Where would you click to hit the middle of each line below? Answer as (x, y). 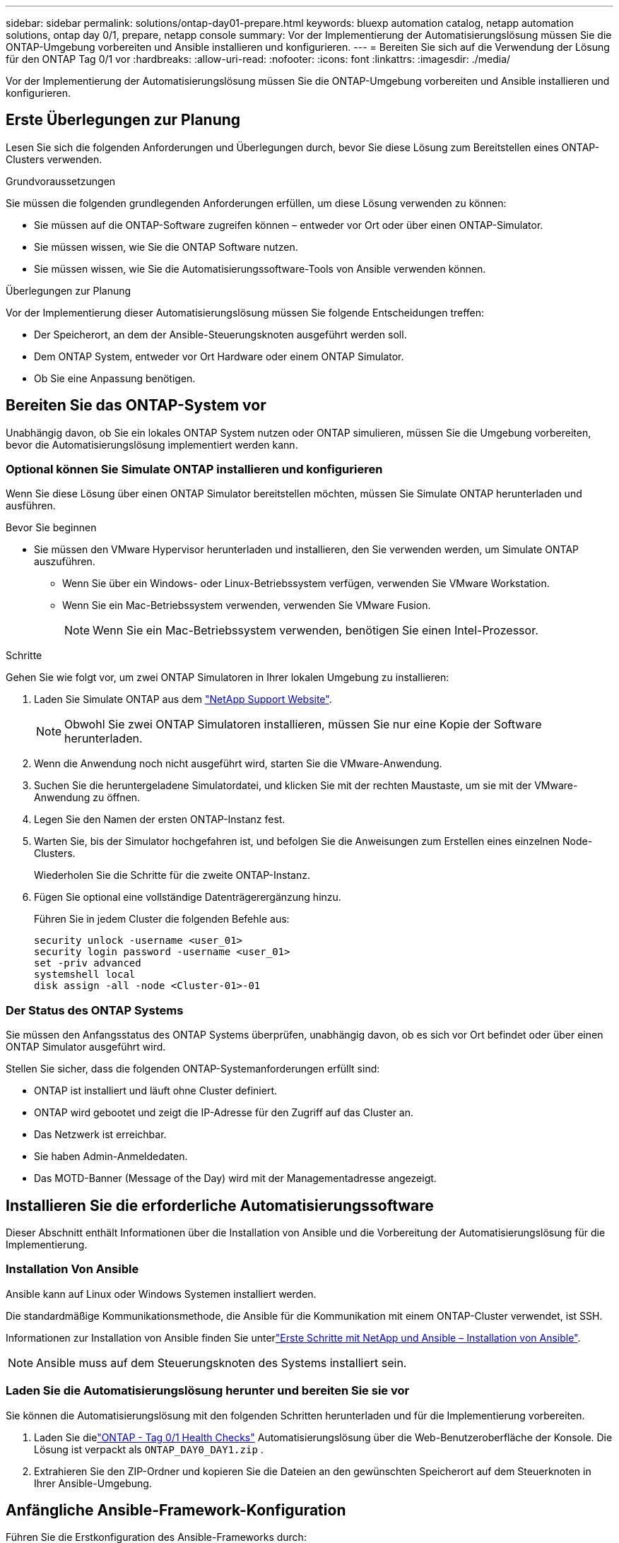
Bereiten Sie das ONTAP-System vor (136, 406)
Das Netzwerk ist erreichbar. (100, 1135)
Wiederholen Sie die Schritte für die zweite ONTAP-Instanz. (172, 875)
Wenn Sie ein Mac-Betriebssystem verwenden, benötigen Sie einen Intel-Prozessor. (316, 631)
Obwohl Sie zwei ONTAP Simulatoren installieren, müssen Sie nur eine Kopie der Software (303, 725)
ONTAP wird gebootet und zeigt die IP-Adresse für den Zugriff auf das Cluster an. (224, 1113)
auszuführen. (65, 562)
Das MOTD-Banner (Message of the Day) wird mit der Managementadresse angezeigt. (235, 1178)
